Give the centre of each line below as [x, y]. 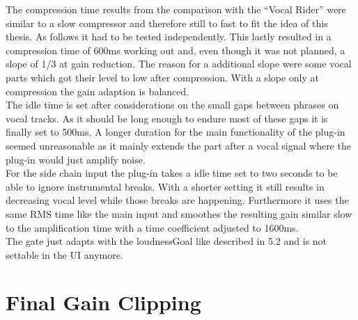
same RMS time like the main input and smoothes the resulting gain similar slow [179, 213]
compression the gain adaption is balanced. [98, 91]
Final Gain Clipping [103, 302]
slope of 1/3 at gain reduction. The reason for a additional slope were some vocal [179, 64]
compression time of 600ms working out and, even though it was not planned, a [176, 50]
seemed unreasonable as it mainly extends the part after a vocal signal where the [178, 145]
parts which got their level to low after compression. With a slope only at [163, 77]
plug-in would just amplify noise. [76, 159]
